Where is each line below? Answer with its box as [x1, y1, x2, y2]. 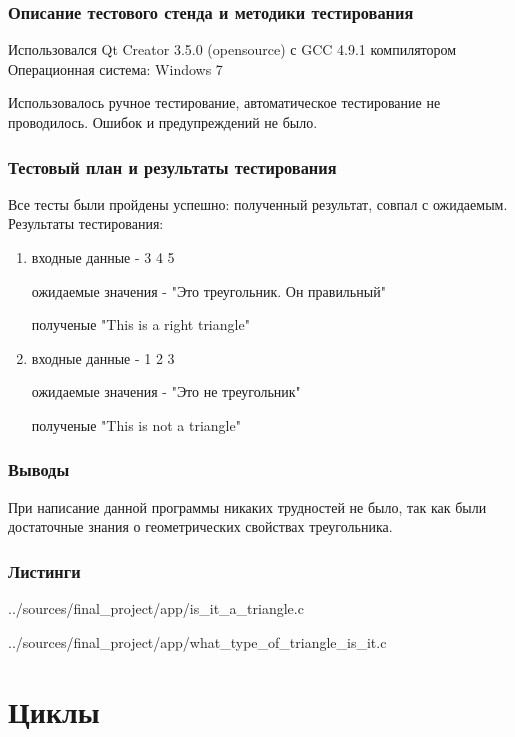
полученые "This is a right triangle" [31, 314, 250, 335]
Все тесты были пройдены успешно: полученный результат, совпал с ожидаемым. [8, 193, 508, 214]
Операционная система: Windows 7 [8, 58, 223, 79]
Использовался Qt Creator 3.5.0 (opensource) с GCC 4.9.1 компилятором [8, 39, 457, 60]
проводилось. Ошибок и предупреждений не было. [8, 112, 318, 132]
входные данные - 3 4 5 [31, 247, 175, 267]
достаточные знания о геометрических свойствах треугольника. [8, 516, 393, 537]
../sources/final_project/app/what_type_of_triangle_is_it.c [8, 631, 387, 652]
